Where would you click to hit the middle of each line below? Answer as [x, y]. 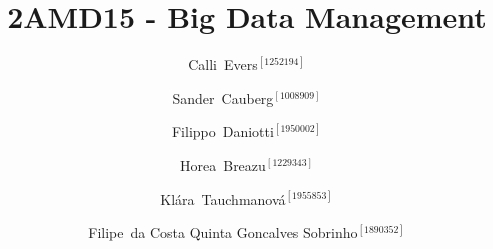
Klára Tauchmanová [223, 198]
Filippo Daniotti [222, 131]
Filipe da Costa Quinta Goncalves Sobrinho [223, 232]
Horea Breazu [223, 164]
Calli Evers [223, 64]
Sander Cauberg [223, 97]
